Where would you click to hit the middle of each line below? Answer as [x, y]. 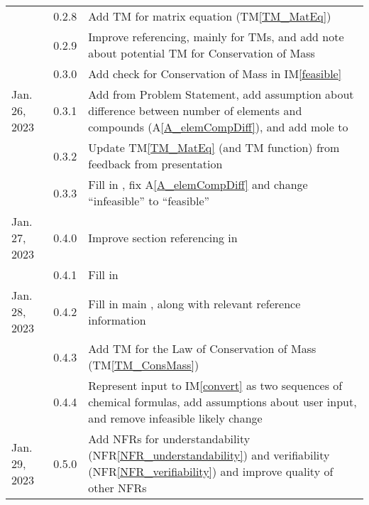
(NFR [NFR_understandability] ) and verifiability [209, 455]
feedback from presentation [155, 164]
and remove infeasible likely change [175, 418]
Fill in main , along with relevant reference [194, 303]
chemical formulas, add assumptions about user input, [222, 402]
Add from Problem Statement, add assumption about [221, 94]
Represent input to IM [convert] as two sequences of [215, 385]
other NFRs [117, 488]
